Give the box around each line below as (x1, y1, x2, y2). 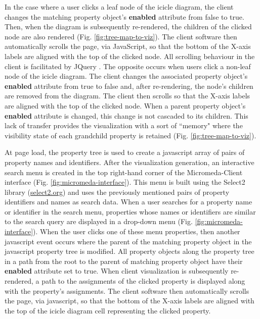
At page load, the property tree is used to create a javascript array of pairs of (5, 147, 245, 157)
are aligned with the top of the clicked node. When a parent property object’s (5, 100, 246, 111)
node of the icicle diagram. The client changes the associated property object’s (5, 71, 248, 81)
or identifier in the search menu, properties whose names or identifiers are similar (5, 206, 256, 217)
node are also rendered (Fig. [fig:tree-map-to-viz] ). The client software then (5, 31, 237, 41)
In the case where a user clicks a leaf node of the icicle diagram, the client (5, 2, 234, 12)
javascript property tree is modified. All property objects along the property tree (5, 246, 254, 256)
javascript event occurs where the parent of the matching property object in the (5, 236, 252, 246)
